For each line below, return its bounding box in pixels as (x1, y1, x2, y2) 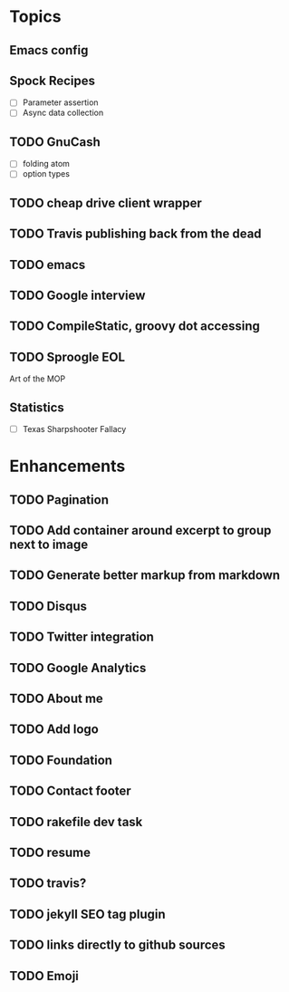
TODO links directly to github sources (9, 938, 226, 953)
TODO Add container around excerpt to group (9, 523, 272, 538)
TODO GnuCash (9, 134, 101, 149)
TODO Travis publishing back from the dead (9, 226, 262, 242)
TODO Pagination (9, 492, 109, 507)
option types (22, 169, 71, 179)
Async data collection (22, 107, 104, 119)
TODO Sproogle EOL (9, 349, 125, 364)
